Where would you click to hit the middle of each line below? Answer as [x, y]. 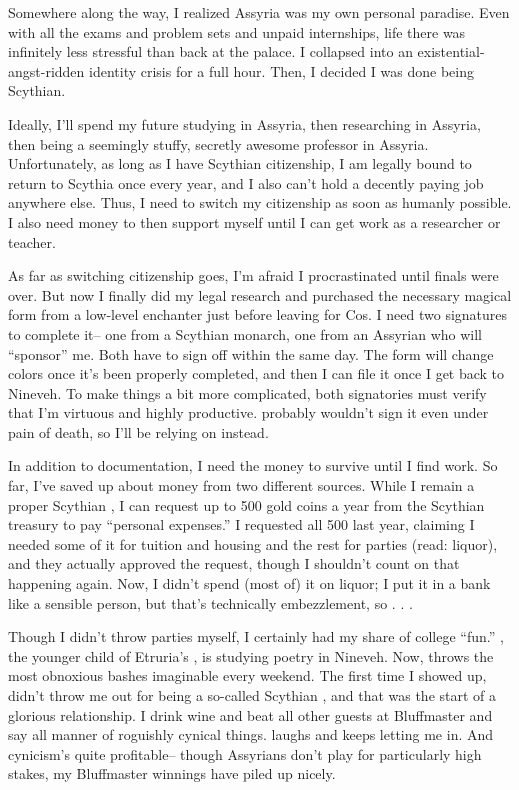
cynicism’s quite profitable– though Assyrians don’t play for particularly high [245, 753]
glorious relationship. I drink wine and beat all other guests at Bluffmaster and [250, 714]
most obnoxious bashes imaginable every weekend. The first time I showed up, [247, 675]
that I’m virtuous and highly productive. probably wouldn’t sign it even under [248, 412]
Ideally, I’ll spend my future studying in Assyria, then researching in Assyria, [244, 123]
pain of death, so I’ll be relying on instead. [138, 431]
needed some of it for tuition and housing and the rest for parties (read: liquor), [253, 543]
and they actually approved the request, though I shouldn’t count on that [234, 563]
